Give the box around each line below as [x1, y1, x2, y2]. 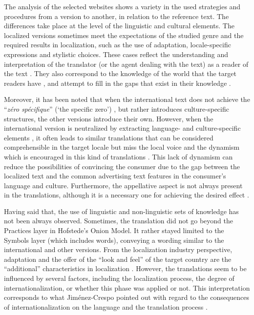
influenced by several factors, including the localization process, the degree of [4, 273, 234, 283]
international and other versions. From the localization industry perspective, [4, 244, 233, 255]
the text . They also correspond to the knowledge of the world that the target [4, 68, 236, 79]
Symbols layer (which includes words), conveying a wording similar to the [4, 235, 224, 245]
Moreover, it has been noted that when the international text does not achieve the [4, 94, 250, 104]
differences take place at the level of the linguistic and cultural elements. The [4, 20, 234, 31]
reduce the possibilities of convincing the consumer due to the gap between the [4, 161, 240, 171]
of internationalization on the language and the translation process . [4, 301, 208, 312]
